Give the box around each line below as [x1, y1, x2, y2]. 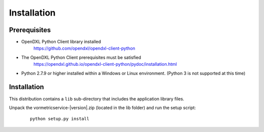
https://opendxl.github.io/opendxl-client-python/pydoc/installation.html [33, 61, 177, 67]
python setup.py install [30, 116, 89, 122]
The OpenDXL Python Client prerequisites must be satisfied [21, 54, 141, 60]
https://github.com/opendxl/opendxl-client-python [33, 45, 135, 51]
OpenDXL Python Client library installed [21, 39, 101, 45]
